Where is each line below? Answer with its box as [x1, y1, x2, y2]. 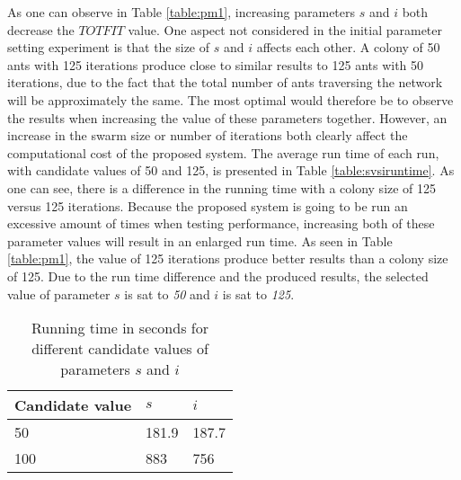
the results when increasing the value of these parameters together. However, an [7, 108, 448, 127]
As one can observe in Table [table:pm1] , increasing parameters [7, 3, 356, 21]
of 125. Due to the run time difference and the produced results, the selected [7, 266, 429, 285]
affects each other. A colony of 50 [256, 38, 440, 57]
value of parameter [7, 284, 111, 303]
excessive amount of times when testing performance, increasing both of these [7, 214, 435, 233]
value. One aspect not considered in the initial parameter [128, 20, 443, 39]
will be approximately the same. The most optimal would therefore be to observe [7, 90, 454, 109]
